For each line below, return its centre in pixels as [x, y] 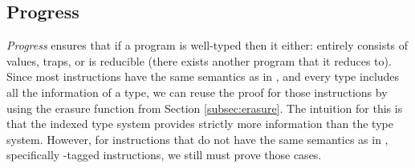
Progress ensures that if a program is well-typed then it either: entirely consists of [207, 45]
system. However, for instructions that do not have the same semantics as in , [197, 139]
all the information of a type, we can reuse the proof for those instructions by [197, 92]
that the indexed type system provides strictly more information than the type [200, 124]
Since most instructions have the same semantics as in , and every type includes [203, 76]
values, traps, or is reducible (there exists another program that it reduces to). [199, 60]
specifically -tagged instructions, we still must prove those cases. [164, 155]
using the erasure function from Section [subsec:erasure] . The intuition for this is [205, 108]
